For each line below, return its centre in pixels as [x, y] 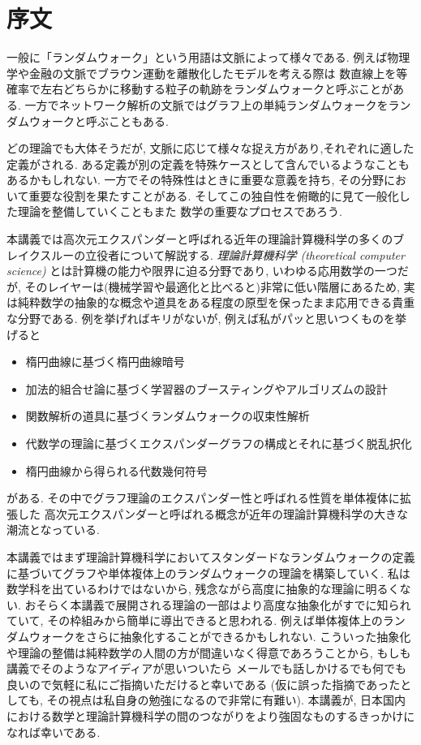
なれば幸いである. [54, 732]
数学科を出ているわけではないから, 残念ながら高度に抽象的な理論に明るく [203, 589]
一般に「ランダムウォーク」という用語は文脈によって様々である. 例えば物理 [208, 57]
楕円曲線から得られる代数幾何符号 [116, 470]
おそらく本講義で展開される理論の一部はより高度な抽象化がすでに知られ [218, 604]
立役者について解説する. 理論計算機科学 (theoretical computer [245, 254]
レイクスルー [41, 254]
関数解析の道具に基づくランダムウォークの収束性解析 [168, 416]
